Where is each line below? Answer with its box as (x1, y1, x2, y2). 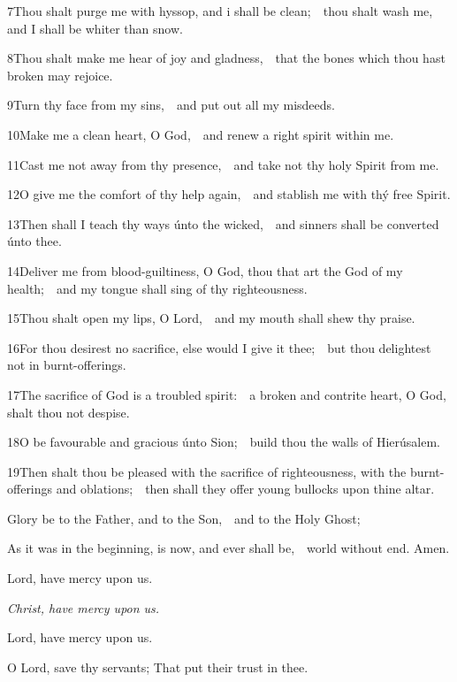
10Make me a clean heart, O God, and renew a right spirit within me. (7, 125, 394, 143)
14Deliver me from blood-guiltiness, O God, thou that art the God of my (7, 261, 403, 280)
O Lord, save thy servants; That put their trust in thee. (7, 657, 308, 676)
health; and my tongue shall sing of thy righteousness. (7, 279, 308, 297)
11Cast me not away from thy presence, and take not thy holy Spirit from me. (7, 155, 439, 173)
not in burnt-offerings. (7, 356, 126, 374)
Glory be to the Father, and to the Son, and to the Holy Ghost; (7, 509, 361, 527)
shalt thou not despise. (7, 402, 130, 421)
